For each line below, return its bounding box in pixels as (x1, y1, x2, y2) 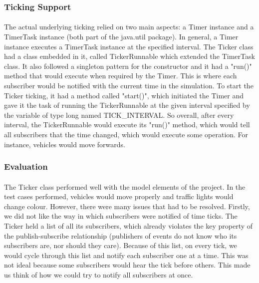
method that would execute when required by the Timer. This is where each (4, 70, 237, 81)
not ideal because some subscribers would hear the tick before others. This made (4, 260, 251, 270)
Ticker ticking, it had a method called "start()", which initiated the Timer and (4, 90, 244, 100)
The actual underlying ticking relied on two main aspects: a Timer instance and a (4, 21, 254, 32)
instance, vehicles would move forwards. (4, 139, 125, 149)
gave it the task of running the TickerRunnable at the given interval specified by (4, 100, 250, 110)
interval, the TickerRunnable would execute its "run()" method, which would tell (4, 119, 250, 130)
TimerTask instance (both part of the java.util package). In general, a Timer (4, 31, 239, 42)
